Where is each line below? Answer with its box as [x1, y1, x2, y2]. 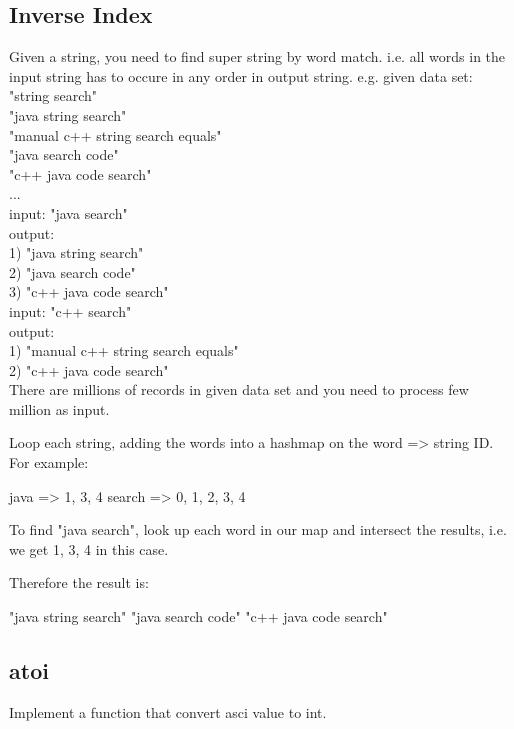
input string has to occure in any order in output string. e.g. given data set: [9, 65, 473, 86]
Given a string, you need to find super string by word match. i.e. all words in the [9, 46, 506, 67]
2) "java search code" [9, 261, 136, 282]
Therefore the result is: [9, 572, 149, 593]
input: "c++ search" [9, 300, 132, 321]
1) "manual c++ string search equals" [9, 340, 239, 361]
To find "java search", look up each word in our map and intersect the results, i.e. [9, 519, 507, 540]
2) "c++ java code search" [9, 359, 169, 380]
